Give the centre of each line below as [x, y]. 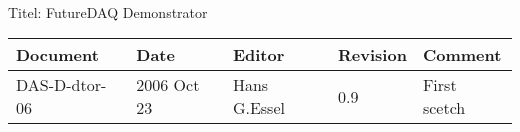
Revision [372, 55]
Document [57, 55]
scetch [444, 108]
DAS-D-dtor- [61, 85]
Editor [258, 55]
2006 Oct [168, 85]
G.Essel [258, 108]
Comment [462, 55]
